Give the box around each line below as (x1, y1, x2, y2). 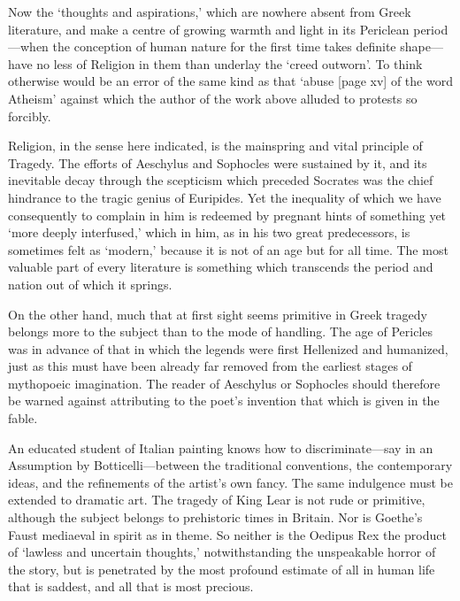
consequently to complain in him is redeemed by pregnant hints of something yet (8, 205, 447, 224)
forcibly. (8, 106, 51, 125)
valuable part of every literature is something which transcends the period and (8, 258, 433, 276)
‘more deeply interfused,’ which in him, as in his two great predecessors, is (8, 223, 410, 242)
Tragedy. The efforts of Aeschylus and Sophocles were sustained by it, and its (8, 153, 427, 172)
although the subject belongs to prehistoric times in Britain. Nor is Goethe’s (8, 508, 423, 527)
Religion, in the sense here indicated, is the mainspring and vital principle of (8, 136, 423, 155)
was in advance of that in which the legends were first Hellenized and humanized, (8, 339, 448, 358)
